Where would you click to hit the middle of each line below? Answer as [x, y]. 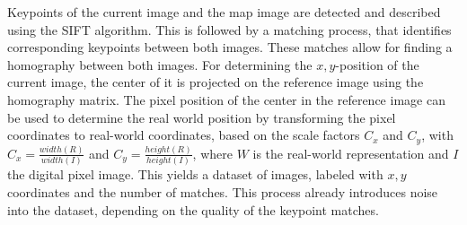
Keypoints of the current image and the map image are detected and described [224, 12]
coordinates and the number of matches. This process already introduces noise [223, 191]
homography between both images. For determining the [160, 64]
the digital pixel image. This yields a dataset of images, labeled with [195, 174]
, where [212, 153]
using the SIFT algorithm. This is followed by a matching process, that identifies [229, 29]
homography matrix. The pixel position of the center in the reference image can [226, 99]
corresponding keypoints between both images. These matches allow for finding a [230, 47]
